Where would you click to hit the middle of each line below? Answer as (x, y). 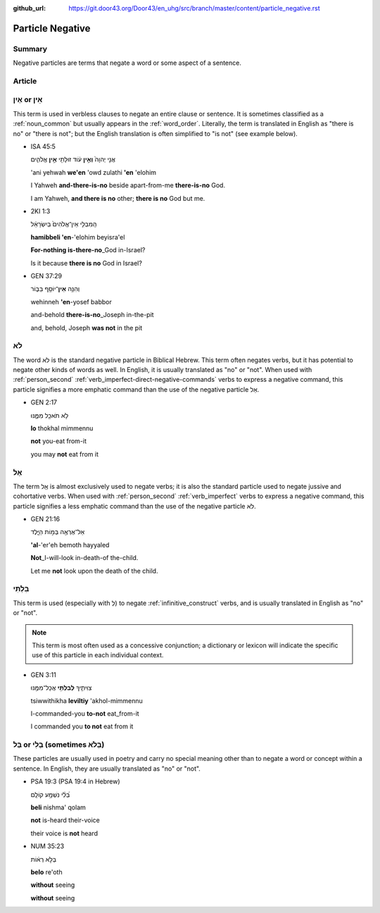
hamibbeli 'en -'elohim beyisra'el (78, 237)
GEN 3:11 (43, 675)
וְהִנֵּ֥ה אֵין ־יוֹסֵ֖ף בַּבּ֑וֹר (55, 289)
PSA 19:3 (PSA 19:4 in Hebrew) (75, 781)
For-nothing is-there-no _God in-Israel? (88, 250)
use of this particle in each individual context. (98, 655)
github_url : (29, 8)
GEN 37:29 (46, 275)
